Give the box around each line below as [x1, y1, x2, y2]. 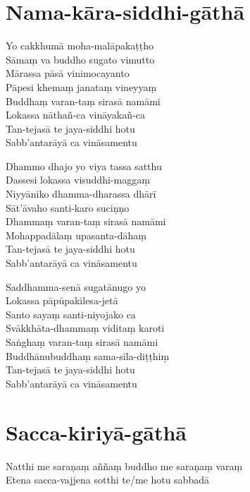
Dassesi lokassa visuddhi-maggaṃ [6, 172, 150, 187]
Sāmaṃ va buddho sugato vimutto [6, 52, 155, 66]
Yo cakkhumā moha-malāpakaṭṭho [6, 38, 154, 53]
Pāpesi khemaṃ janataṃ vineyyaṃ [6, 79, 157, 94]
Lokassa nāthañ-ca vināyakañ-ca [6, 107, 145, 122]
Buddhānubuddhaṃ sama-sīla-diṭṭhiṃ [6, 348, 170, 363]
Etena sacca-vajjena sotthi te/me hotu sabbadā [6, 472, 209, 487]
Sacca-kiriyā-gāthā [6, 417, 187, 446]
